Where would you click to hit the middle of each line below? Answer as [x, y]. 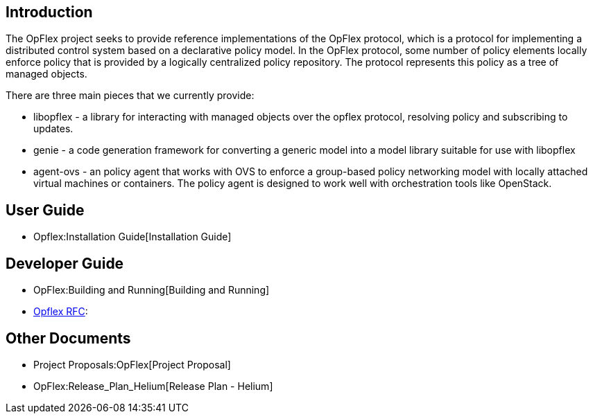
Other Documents [68, 338]
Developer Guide [65, 263]
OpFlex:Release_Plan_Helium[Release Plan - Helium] [153, 386]
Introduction [49, 12]
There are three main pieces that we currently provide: [130, 96]
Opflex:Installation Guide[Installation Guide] [132, 237]
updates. [53, 129]
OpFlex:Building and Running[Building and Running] [152, 290]
